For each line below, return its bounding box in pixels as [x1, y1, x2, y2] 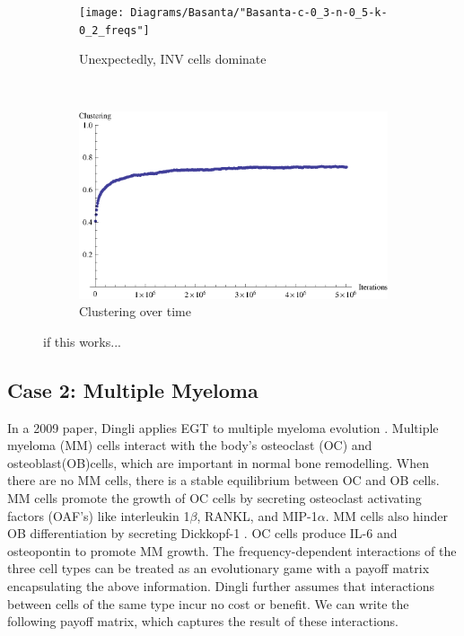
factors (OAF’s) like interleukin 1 [7, 506, 190, 525]
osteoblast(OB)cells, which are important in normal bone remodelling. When [7, 453, 429, 472]
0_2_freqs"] [79, 23, 150, 37]
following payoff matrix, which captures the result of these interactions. [7, 612, 399, 631]
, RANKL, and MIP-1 [197, 506, 318, 525]
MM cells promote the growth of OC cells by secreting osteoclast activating [7, 489, 422, 507]
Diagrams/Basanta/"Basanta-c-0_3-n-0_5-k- [130, 6, 388, 19]
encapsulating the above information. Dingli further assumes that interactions [7, 576, 434, 595]
